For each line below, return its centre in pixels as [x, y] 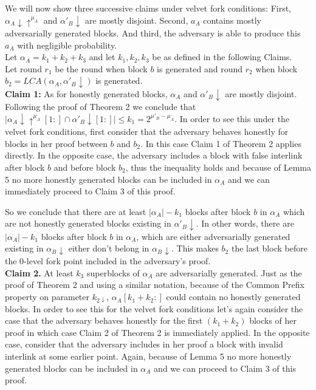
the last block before [269, 248]
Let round [23, 68]
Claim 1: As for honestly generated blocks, [86, 93]
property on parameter [47, 297]
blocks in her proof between [56, 143]
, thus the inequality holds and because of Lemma [218, 167]
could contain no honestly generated [233, 297]
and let [102, 57]
